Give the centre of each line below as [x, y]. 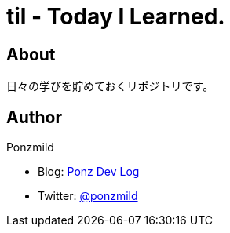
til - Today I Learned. [116, 16]
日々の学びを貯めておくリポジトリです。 [110, 86]
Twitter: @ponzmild [88, 196]
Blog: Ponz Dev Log [89, 172]
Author [34, 117]
